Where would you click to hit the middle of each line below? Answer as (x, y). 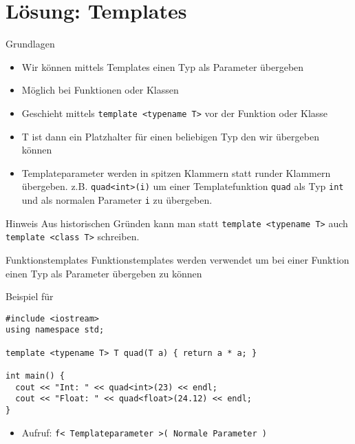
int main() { (35, 376)
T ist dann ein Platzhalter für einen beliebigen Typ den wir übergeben (170, 136)
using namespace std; (55, 330)
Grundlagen (30, 44)
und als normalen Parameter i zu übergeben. (117, 200)
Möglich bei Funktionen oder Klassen (100, 90)
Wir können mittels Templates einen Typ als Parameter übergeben (163, 66)
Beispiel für (30, 296)
